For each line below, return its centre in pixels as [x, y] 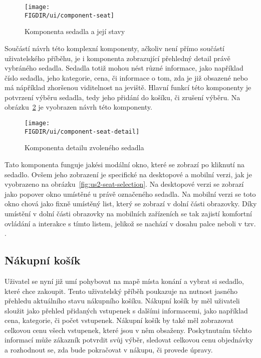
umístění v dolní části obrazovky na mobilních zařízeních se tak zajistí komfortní [128, 213]
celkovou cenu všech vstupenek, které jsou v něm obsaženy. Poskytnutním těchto [128, 330]
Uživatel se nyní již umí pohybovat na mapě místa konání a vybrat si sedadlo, [124, 281]
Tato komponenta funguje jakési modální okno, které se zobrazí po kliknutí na [124, 164]
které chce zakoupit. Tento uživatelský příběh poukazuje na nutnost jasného [121, 291]
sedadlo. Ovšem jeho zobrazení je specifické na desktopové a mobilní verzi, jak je [128, 174]
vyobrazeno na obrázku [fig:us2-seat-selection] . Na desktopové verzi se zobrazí [124, 184]
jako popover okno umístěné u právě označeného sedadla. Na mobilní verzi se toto [130, 194]
